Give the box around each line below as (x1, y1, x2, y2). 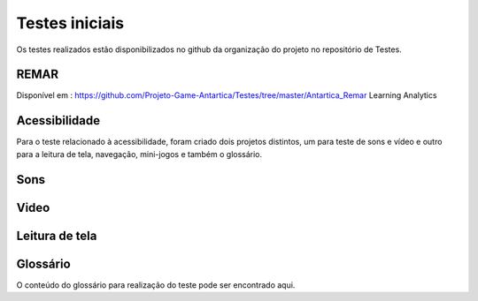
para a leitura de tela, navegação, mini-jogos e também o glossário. (16, 148, 263, 159)
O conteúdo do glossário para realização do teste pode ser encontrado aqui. (16, 279, 296, 290)
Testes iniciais (16, 13, 125, 33)
